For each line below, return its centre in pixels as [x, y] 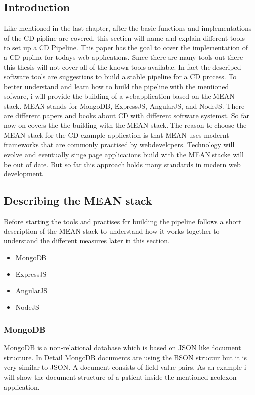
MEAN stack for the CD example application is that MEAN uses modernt [117, 135]
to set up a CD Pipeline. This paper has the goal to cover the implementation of [126, 47]
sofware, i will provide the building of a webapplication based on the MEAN [119, 96]
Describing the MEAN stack [78, 200]
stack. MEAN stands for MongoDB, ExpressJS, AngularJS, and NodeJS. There [124, 105]
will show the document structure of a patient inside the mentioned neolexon [120, 377]
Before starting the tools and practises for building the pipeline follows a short [123, 221]
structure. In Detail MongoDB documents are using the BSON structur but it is [125, 357]
